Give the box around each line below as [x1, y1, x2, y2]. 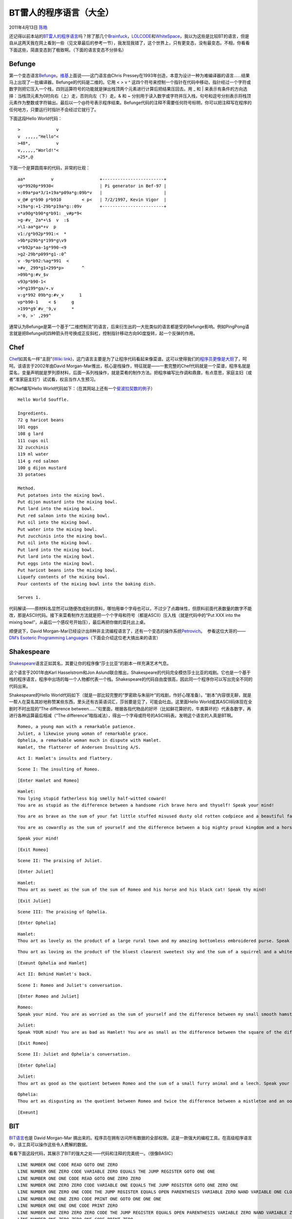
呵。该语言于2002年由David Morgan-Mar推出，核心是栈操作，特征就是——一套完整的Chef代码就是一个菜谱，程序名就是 [9, 363, 251, 369]
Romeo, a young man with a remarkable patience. [18, 724, 136, 729]
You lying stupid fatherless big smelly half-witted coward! [18, 795, 166, 801]
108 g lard [18, 431, 44, 436]
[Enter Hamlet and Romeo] [18, 778, 80, 783]
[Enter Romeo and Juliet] [18, 994, 80, 999]
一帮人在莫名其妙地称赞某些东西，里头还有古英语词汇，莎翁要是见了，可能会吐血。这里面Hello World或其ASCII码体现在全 [9, 699, 253, 705]
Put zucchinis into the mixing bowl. [18, 533, 108, 539]
